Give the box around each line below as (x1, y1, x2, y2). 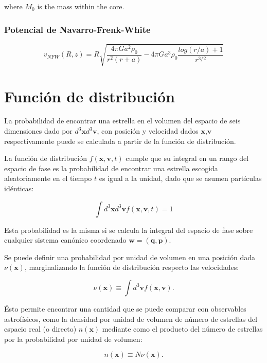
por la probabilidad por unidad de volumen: (4, 333, 143, 344)
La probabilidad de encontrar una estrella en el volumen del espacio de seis (4, 115, 241, 126)
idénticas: (4, 183, 34, 194)
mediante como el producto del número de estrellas (102, 323, 263, 334)
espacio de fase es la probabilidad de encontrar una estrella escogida (4, 162, 218, 173)
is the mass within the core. (37, 1, 124, 11)
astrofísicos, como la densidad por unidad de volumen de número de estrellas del (4, 313, 257, 324)
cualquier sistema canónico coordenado (4, 234, 127, 245)
